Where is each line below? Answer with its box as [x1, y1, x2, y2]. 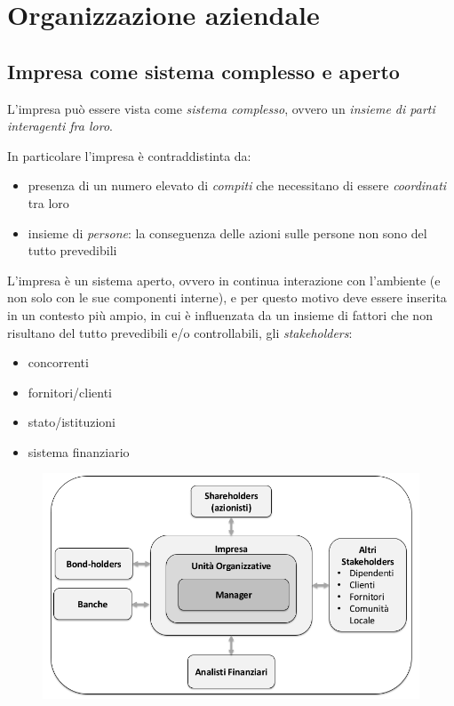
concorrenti [28, 353, 89, 372]
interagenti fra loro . [7, 116, 113, 135]
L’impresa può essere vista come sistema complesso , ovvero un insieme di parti [7, 99, 435, 117]
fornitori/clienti [28, 382, 113, 401]
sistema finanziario [28, 442, 130, 461]
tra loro [28, 193, 69, 212]
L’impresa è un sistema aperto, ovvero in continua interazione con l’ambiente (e [7, 270, 441, 289]
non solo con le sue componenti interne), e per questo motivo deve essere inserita [7, 288, 447, 307]
